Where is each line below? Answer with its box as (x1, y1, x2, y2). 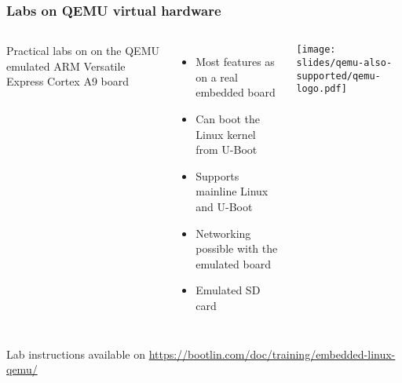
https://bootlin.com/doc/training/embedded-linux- (148, 345, 396, 362)
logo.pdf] (296, 83, 347, 95)
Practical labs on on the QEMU (6, 42, 159, 59)
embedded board (196, 84, 276, 100)
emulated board (196, 255, 271, 272)
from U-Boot (196, 141, 258, 158)
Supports (196, 167, 239, 184)
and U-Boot (196, 198, 253, 214)
